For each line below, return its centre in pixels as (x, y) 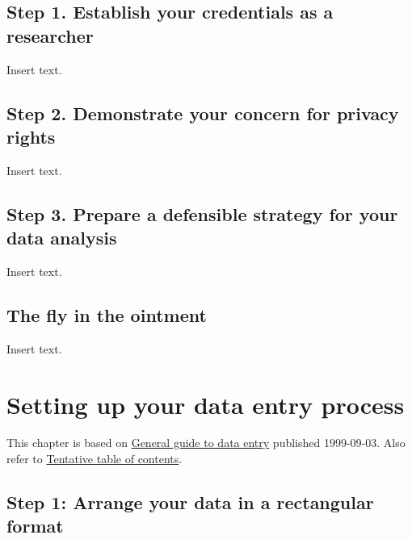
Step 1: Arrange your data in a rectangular (190, 502)
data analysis (62, 238)
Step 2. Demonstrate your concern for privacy (203, 113)
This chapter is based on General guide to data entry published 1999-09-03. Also (206, 443)
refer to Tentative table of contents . (95, 459)
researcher (50, 35)
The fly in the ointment (107, 314)
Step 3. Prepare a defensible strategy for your (202, 213)
